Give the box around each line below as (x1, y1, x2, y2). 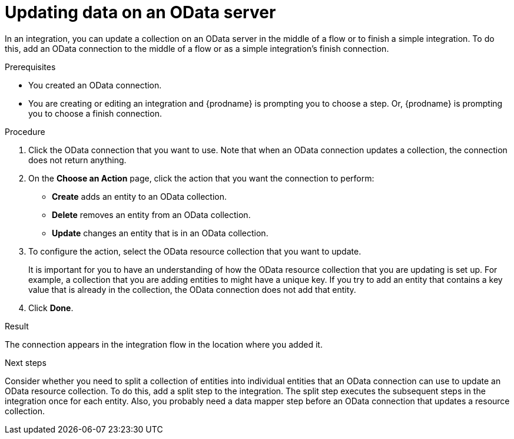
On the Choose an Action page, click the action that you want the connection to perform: (28, 173, 374, 183)
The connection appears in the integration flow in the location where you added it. (5, 339, 323, 349)
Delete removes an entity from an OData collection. (52, 209, 251, 220)
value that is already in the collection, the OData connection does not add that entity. (28, 284, 356, 295)
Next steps (5, 357, 47, 368)
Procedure (5, 126, 45, 137)
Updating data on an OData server (5, 2, 276, 22)
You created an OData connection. (28, 80, 162, 90)
